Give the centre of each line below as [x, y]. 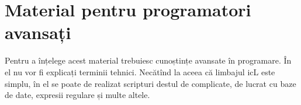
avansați [38, 32]
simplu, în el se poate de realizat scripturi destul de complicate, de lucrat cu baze [150, 83]
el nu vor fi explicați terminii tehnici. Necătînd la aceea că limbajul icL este [140, 71]
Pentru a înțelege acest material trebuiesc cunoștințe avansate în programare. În [148, 60]
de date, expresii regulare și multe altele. [77, 95]
